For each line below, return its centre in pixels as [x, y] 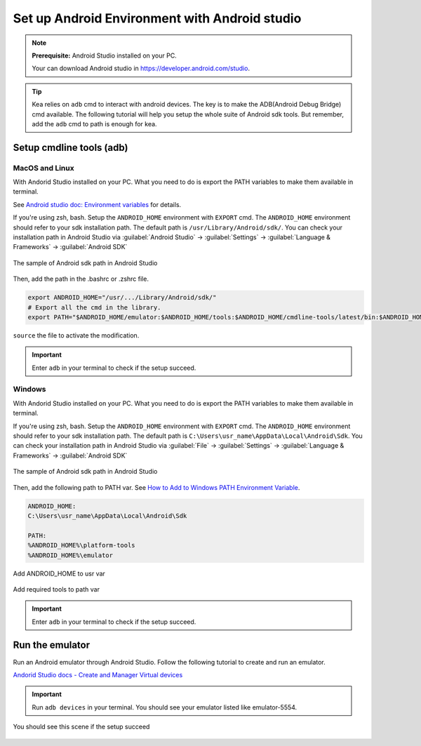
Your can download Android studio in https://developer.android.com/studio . [141, 68]
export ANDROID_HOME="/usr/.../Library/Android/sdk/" [122, 298]
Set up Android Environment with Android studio [157, 18]
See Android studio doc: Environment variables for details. [97, 204]
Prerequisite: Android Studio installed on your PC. [104, 55]
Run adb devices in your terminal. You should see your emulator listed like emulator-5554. [165, 707]
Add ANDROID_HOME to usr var [59, 573]
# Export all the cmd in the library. [94, 307]
